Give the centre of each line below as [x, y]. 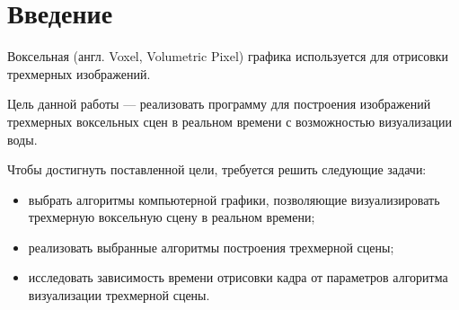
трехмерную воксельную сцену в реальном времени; [172, 217]
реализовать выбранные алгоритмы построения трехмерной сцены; [211, 247]
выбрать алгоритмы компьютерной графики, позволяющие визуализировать [234, 199]
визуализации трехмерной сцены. [119, 295]
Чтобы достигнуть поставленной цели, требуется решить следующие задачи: [217, 169]
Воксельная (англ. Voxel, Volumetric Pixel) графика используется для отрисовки [228, 56]
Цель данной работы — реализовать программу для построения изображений [219, 104]
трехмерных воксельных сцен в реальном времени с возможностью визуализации [229, 121]
